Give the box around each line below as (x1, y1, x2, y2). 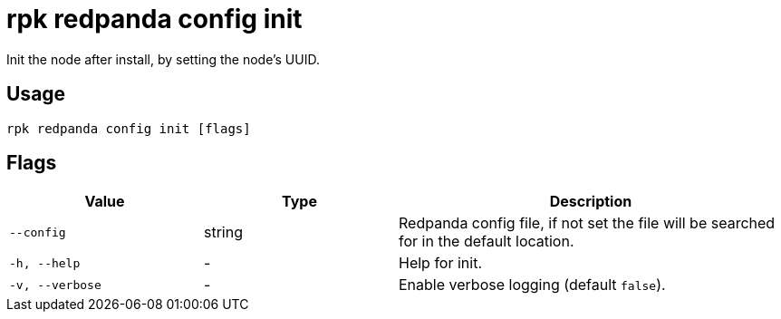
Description (549, 192, 632, 211)
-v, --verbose (9, 277, 101, 292)
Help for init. (399, 254, 483, 273)
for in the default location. (399, 232, 574, 251)
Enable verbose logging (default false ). (399, 275, 666, 295)
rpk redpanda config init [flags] (6, 121, 251, 136)
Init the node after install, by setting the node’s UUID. (6, 51, 320, 67)
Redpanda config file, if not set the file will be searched (399, 214, 776, 233)
